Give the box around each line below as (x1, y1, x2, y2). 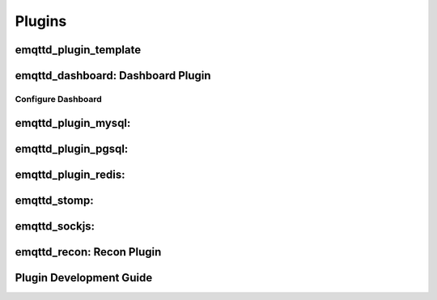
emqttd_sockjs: (15, 219, 95, 233)
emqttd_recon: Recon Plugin (15, 245, 162, 259)
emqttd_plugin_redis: (15, 167, 125, 181)
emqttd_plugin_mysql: (15, 116, 131, 129)
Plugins (15, 12, 67, 30)
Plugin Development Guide (15, 271, 153, 285)
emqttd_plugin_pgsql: (15, 142, 129, 155)
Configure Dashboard (15, 93, 103, 104)
